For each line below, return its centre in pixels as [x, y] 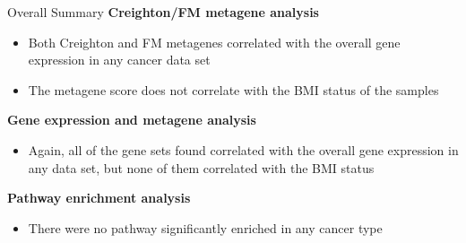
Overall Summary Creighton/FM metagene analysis [163, 12]
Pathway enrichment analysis [99, 198]
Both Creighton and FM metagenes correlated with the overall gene [214, 42]
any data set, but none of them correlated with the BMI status [201, 167]
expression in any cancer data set [119, 60]
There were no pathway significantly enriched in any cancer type [205, 227]
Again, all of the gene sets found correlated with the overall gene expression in [243, 149]
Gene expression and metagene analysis [132, 120]
